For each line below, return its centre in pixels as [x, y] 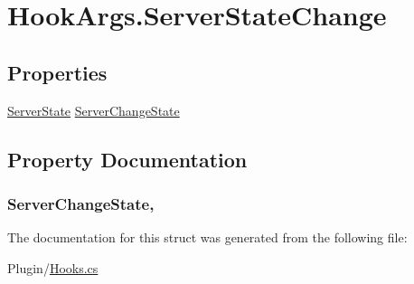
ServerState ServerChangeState [94, 110]
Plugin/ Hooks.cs [53, 267]
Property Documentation [127, 159]
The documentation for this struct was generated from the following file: [207, 237]
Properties [57, 72]
